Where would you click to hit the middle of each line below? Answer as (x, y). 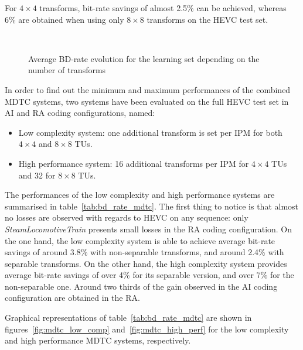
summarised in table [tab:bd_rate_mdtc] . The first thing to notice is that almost (152, 206)
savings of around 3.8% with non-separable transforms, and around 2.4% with (144, 252)
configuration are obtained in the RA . (72, 298)
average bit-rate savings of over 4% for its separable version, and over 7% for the (149, 275)
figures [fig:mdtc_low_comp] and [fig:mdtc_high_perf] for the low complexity (147, 329)
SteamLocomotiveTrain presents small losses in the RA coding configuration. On (149, 229)
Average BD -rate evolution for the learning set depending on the (144, 58)
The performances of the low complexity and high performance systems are (140, 195)
